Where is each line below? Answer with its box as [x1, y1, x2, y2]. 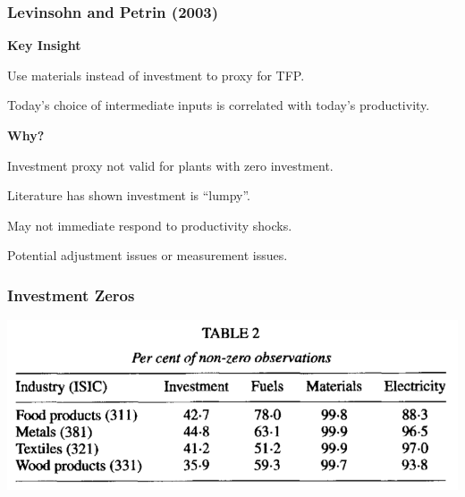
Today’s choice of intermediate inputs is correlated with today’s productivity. [7, 96, 430, 114]
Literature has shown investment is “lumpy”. [7, 186, 251, 205]
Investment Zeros [7, 283, 135, 306]
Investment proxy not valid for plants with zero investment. [7, 156, 334, 174]
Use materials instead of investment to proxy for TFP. [7, 65, 305, 84]
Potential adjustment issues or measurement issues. [7, 246, 288, 265]
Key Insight [7, 36, 81, 55]
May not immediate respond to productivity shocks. [7, 215, 292, 234]
